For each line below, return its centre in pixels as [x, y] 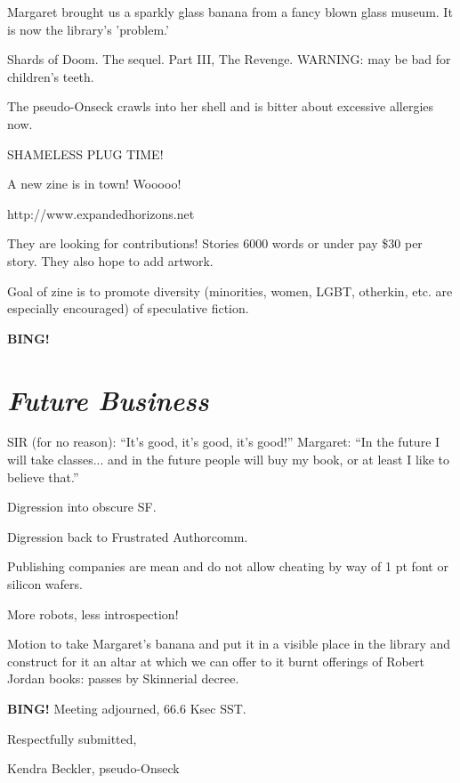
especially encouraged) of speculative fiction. [128, 308]
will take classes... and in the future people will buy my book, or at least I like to [228, 460]
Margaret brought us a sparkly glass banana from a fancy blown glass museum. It [230, 12]
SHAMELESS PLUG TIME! [85, 153]
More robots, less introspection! [93, 613]
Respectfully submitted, [72, 738]
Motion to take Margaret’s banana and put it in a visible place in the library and [229, 644]
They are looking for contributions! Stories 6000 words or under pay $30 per [215, 243]
